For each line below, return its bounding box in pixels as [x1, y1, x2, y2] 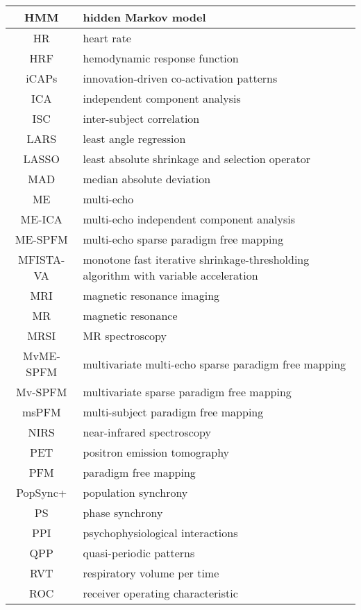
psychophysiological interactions [83, 525, 238, 541]
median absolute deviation [83, 171, 211, 187]
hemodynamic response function [83, 50, 239, 66]
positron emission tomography [83, 444, 230, 460]
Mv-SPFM [16, 384, 67, 400]
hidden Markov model [83, 9, 206, 25]
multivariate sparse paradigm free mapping [83, 384, 292, 400]
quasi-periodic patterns [83, 545, 195, 561]
